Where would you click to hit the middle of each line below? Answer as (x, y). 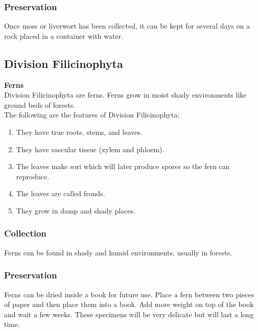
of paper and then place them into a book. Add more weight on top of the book (129, 304)
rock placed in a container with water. (64, 36)
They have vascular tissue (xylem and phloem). (90, 149)
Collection (25, 233)
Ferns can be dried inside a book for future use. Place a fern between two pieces (129, 294)
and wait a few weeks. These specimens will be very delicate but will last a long (129, 314)
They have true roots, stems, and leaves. (79, 132)
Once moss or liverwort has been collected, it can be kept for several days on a (127, 26)
